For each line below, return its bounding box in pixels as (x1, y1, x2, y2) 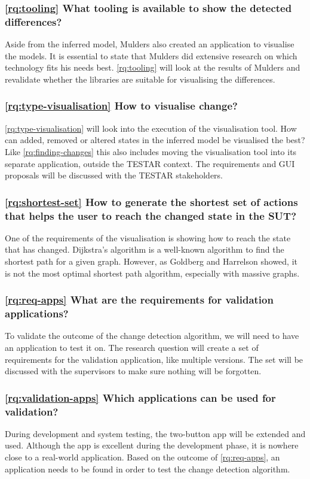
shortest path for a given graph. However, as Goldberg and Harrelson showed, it (5, 255, 297, 268)
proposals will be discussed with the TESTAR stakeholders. (5, 169, 223, 181)
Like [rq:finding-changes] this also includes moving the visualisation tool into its (5, 145, 297, 157)
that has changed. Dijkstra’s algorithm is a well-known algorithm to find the (5, 243, 284, 256)
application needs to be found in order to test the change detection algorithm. (5, 462, 290, 475)
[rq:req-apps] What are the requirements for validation (5, 292, 274, 307)
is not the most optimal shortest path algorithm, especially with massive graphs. (5, 266, 300, 279)
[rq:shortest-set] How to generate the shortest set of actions (5, 194, 298, 209)
